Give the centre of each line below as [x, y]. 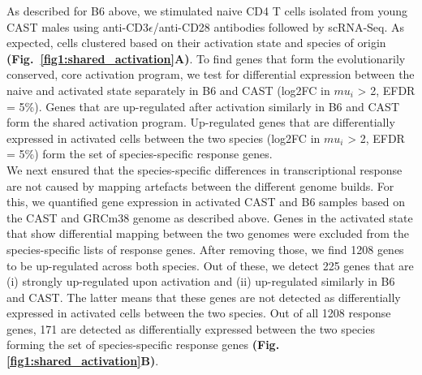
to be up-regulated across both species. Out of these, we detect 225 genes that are [210, 265]
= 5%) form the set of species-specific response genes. [140, 154]
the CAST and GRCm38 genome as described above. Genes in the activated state [210, 217]
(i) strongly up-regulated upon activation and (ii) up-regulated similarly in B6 [201, 281]
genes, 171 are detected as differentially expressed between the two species [191, 328]
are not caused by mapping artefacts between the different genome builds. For [200, 185]
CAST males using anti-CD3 [78, 26]
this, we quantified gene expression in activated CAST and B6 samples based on [206, 202]
